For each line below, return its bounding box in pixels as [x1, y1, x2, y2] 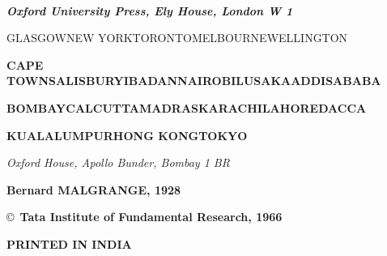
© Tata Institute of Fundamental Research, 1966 [6, 208, 283, 225]
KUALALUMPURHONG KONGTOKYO [6, 126, 248, 143]
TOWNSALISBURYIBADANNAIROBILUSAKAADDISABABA [6, 72, 381, 89]
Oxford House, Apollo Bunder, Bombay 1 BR [6, 154, 230, 171]
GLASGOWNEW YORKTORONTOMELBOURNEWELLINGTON [6, 29, 348, 46]
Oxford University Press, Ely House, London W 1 [6, 2, 293, 19]
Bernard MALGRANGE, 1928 [6, 181, 181, 198]
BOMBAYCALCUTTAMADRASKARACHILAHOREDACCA [6, 99, 367, 116]
